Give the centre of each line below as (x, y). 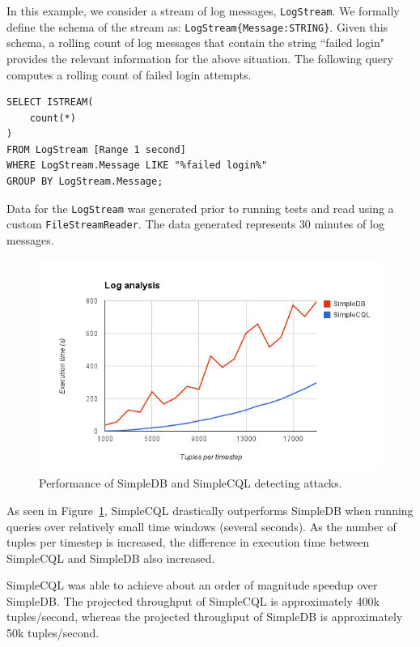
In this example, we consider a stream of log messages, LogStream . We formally (203, 11)
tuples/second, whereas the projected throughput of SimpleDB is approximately (205, 617)
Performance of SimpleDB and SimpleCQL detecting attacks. (191, 483)
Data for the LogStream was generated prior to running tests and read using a (200, 208)
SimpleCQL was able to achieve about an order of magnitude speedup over (192, 585)
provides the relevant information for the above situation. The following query (200, 58)
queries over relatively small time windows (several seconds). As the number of (202, 526)
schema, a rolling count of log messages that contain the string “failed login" (195, 43)
